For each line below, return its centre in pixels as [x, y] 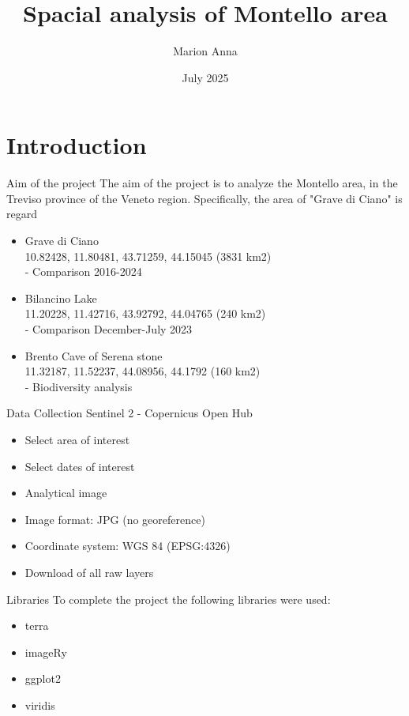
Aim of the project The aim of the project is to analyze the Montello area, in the [202, 183]
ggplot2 [43, 678]
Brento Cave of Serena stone [94, 355]
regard [22, 214]
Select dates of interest [80, 466]
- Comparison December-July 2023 [109, 329]
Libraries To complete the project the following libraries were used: [169, 599]
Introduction [77, 145]
